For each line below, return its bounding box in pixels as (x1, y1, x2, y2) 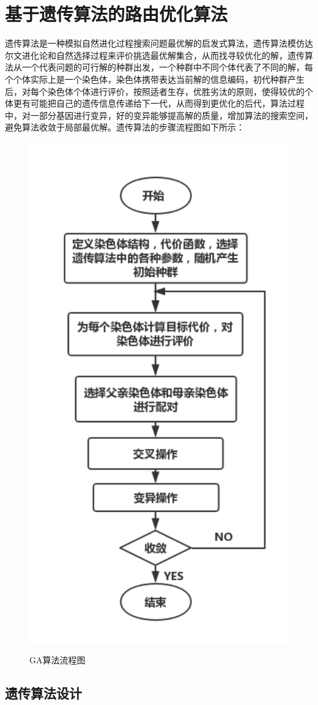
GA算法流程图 (29, 654, 86, 666)
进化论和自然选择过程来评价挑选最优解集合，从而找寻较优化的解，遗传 (21, 48, 305, 61)
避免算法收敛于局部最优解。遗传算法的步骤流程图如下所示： (5, 121, 245, 134)
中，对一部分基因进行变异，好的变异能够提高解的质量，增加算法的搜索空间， (5, 108, 313, 121)
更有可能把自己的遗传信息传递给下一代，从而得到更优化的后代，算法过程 (13, 97, 305, 110)
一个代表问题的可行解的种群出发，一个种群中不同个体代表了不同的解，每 (21, 61, 313, 74)
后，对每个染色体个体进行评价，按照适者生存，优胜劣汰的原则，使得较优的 (5, 85, 305, 97)
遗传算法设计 (5, 684, 82, 703)
